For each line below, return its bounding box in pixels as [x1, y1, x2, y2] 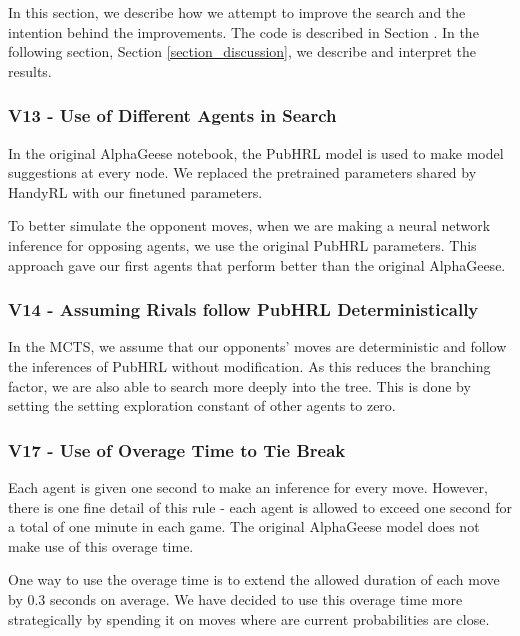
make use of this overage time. [8, 535, 194, 556]
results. [8, 60, 52, 81]
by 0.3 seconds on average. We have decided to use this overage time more [8, 588, 463, 609]
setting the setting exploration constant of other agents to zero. [8, 395, 396, 416]
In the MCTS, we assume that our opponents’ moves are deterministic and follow [8, 336, 507, 357]
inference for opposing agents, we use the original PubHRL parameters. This [8, 234, 477, 255]
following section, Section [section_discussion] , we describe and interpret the [8, 41, 477, 62]
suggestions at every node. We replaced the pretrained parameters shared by [8, 162, 477, 183]
